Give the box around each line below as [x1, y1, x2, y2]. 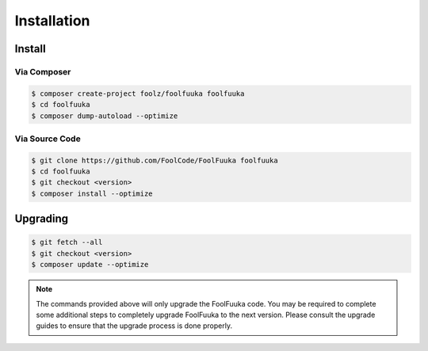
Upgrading [14, 212, 69, 226]
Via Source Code [14, 133, 81, 144]
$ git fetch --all [31, 238, 103, 247]
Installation [14, 12, 90, 29]
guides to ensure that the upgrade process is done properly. [36, 321, 233, 330]
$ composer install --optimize [31, 189, 154, 198]
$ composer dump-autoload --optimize [31, 111, 178, 120]
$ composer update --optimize [31, 260, 149, 269]
